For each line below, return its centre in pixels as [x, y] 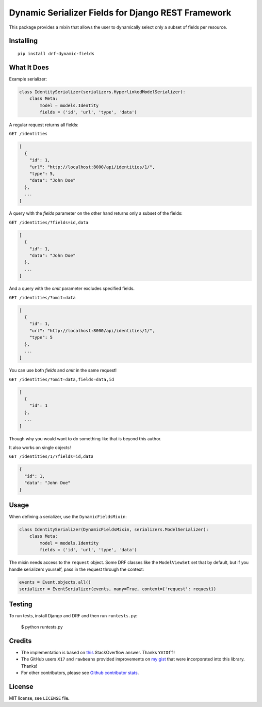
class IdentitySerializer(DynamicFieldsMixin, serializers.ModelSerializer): [114, 530]
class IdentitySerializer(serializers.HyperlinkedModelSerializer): [102, 92]
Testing [21, 604]
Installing [24, 41]
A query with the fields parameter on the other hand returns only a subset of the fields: [96, 213]
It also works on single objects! [40, 447]
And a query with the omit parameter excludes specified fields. [72, 289]
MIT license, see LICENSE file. [39, 698]
